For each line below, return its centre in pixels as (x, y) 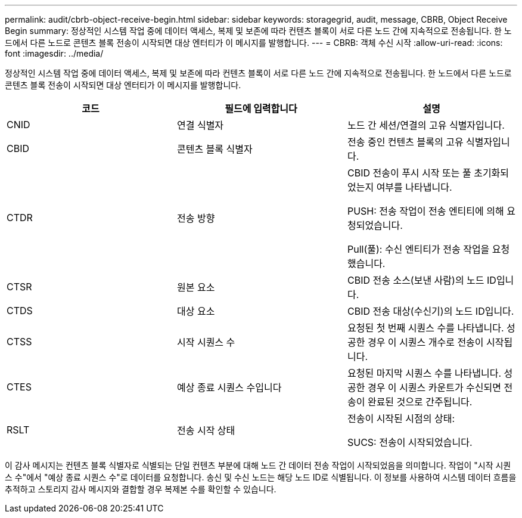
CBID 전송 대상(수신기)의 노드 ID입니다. (431, 311)
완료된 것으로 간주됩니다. (420, 402)
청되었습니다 (374, 225)
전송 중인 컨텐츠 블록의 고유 (405, 142)
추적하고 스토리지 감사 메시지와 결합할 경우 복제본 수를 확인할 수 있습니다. (141, 489)
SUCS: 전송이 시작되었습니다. (410, 442)
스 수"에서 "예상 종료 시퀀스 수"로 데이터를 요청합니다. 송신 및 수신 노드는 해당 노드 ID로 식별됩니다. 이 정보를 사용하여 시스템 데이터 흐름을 (261, 477)
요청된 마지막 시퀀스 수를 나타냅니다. (424, 373)
